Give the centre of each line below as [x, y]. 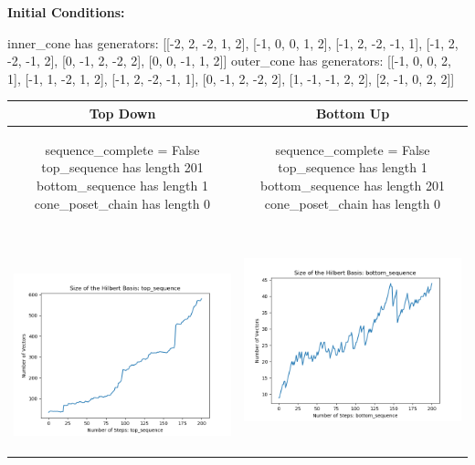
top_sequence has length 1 [353, 167]
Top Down [122, 113]
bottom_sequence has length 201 [353, 185]
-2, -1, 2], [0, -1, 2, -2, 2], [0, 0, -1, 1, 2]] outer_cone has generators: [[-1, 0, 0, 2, [229, 61]
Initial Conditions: [66, 12]
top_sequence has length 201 [122, 167]
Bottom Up [353, 113]
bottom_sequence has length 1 [122, 185]
